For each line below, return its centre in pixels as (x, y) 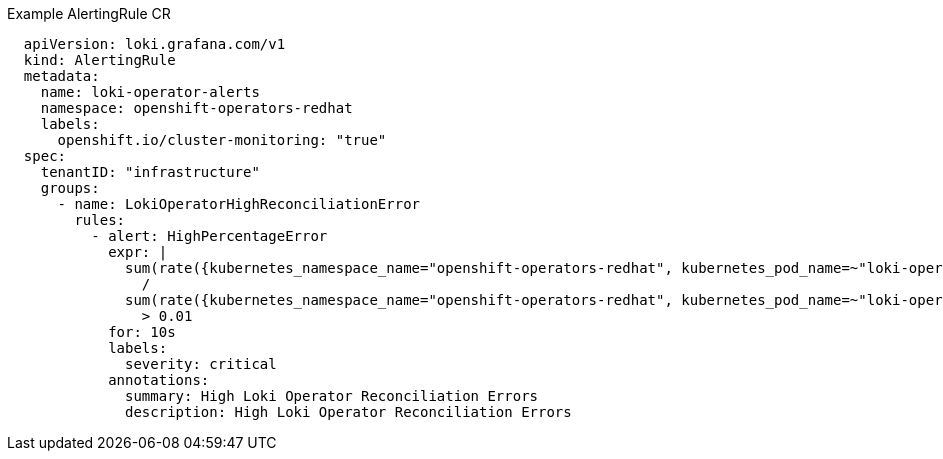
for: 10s (142, 332)
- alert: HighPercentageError (209, 236)
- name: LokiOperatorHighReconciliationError (239, 204)
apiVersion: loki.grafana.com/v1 (154, 44)
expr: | (138, 252)
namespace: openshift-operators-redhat (196, 108)
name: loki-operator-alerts (150, 92)
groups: (70, 188)
